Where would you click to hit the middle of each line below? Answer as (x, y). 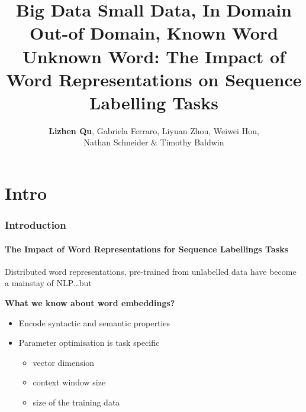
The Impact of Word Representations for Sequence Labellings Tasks (146, 249)
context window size (69, 382)
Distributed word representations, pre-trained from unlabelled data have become (151, 271)
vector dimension (64, 362)
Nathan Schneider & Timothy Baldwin (154, 142)
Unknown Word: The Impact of (154, 56)
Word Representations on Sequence (154, 79)
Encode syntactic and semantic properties (94, 322)
